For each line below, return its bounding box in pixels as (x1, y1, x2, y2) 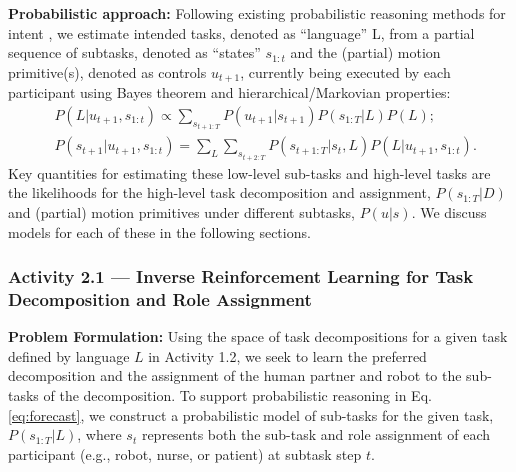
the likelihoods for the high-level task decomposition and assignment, (8, 182, 431, 203)
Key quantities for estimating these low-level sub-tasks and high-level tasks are (8, 162, 491, 183)
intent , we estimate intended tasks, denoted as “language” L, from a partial (8, 22, 475, 43)
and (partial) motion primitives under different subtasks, (8, 201, 356, 222)
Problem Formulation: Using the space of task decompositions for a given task (8, 326, 508, 347)
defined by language (8, 345, 130, 366)
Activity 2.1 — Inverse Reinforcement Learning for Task (8, 264, 474, 289)
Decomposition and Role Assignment (8, 286, 312, 311)
